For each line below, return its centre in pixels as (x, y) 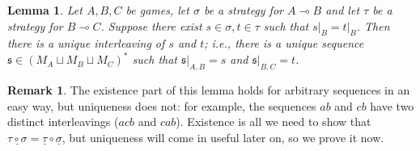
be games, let (157, 10)
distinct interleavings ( (63, 122)
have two (392, 105)
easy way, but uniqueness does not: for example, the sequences (162, 105)
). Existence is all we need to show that (274, 122)
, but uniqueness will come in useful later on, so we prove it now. (223, 138)
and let (343, 10)
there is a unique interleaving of (86, 43)
